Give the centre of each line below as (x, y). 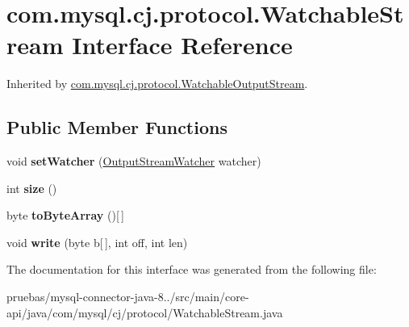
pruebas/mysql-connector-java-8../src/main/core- (128, 297)
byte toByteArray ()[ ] (66, 215)
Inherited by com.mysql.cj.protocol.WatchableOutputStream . (157, 84)
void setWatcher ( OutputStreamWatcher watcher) (134, 161)
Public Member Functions (117, 127)
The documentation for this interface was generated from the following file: (192, 269)
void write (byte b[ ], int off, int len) (97, 242)
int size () (32, 188)
